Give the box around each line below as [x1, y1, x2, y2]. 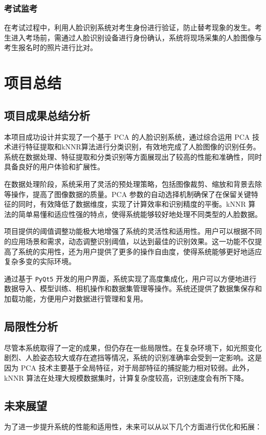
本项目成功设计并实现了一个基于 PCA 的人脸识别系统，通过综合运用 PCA [4, 131, 250, 142]
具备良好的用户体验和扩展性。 [4, 161, 104, 172]
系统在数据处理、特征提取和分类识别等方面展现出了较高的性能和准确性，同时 [4, 151, 262, 162]
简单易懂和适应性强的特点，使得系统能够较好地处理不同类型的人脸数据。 [18, 208, 262, 219]
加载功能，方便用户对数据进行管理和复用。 [4, 293, 147, 303]
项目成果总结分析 [4, 107, 90, 123]
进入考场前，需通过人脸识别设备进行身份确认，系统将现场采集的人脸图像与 [11, 32, 262, 42]
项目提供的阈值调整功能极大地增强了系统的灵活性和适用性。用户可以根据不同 [4, 226, 262, 236]
